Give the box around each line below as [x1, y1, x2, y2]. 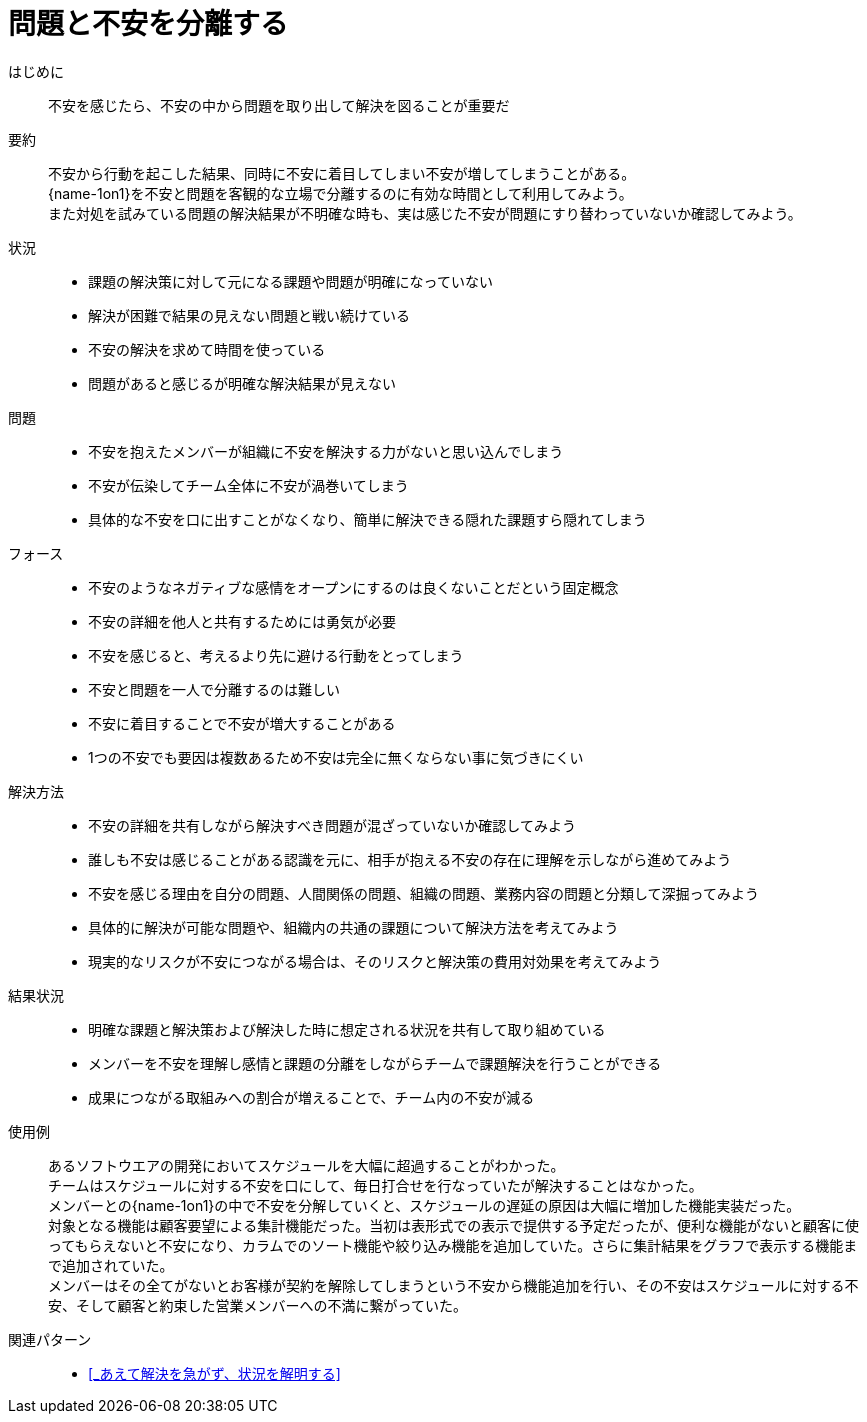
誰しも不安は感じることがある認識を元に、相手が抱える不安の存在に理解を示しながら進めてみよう [88, 850, 732, 868]
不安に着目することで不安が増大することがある [88, 714, 396, 732]
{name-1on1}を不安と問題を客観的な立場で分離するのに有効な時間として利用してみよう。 [48, 184, 633, 202]
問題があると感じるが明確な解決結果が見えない [88, 374, 396, 392]
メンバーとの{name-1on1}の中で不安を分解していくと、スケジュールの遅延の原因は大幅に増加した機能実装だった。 [48, 1196, 801, 1214]
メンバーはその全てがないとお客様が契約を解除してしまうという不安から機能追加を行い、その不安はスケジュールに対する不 [48, 1276, 859, 1294]
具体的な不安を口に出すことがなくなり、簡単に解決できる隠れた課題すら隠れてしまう [88, 510, 647, 528]
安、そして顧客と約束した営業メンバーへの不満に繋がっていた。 [48, 1296, 467, 1314]
